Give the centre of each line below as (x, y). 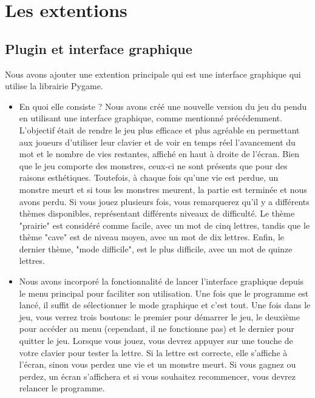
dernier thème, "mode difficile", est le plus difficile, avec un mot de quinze (156, 248)
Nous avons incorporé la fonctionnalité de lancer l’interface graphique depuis (161, 281)
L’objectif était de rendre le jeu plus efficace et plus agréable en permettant (159, 130)
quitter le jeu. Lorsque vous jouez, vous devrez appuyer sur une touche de (156, 341)
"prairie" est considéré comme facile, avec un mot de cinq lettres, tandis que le (164, 225)
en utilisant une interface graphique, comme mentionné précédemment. (151, 118)
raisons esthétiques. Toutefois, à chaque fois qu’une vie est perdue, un (149, 177)
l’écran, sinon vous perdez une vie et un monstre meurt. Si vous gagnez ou (157, 364)
